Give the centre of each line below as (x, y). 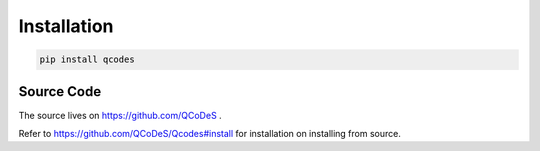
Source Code (60, 91)
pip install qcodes (87, 59)
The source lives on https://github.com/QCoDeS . (120, 115)
